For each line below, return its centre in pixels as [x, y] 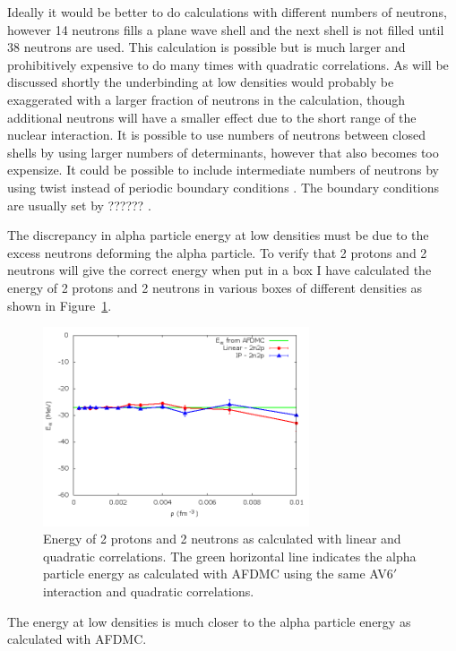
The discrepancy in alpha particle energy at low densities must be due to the [218, 235]
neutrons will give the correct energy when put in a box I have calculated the [219, 270]
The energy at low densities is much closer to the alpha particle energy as [209, 621]
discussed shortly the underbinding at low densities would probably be [201, 82]
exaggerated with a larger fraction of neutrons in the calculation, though [206, 99]
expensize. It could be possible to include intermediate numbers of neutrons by [223, 170]
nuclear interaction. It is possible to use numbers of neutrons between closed [216, 135]
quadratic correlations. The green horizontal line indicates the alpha [230, 556]
